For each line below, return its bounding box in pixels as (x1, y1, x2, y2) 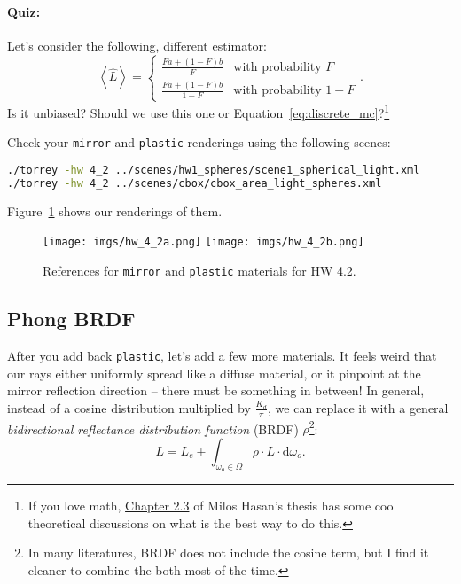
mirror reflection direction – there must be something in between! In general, (7, 381, 425, 400)
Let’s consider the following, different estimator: (7, 35, 267, 54)
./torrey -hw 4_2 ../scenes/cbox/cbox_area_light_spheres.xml (7, 177, 382, 191)
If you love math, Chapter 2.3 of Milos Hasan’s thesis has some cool (27, 496, 397, 515)
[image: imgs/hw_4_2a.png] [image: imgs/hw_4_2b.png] (43, 236, 364, 249)
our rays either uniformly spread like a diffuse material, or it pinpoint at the (7, 363, 421, 382)
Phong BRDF (7, 305, 136, 332)
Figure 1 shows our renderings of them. (7, 201, 223, 220)
